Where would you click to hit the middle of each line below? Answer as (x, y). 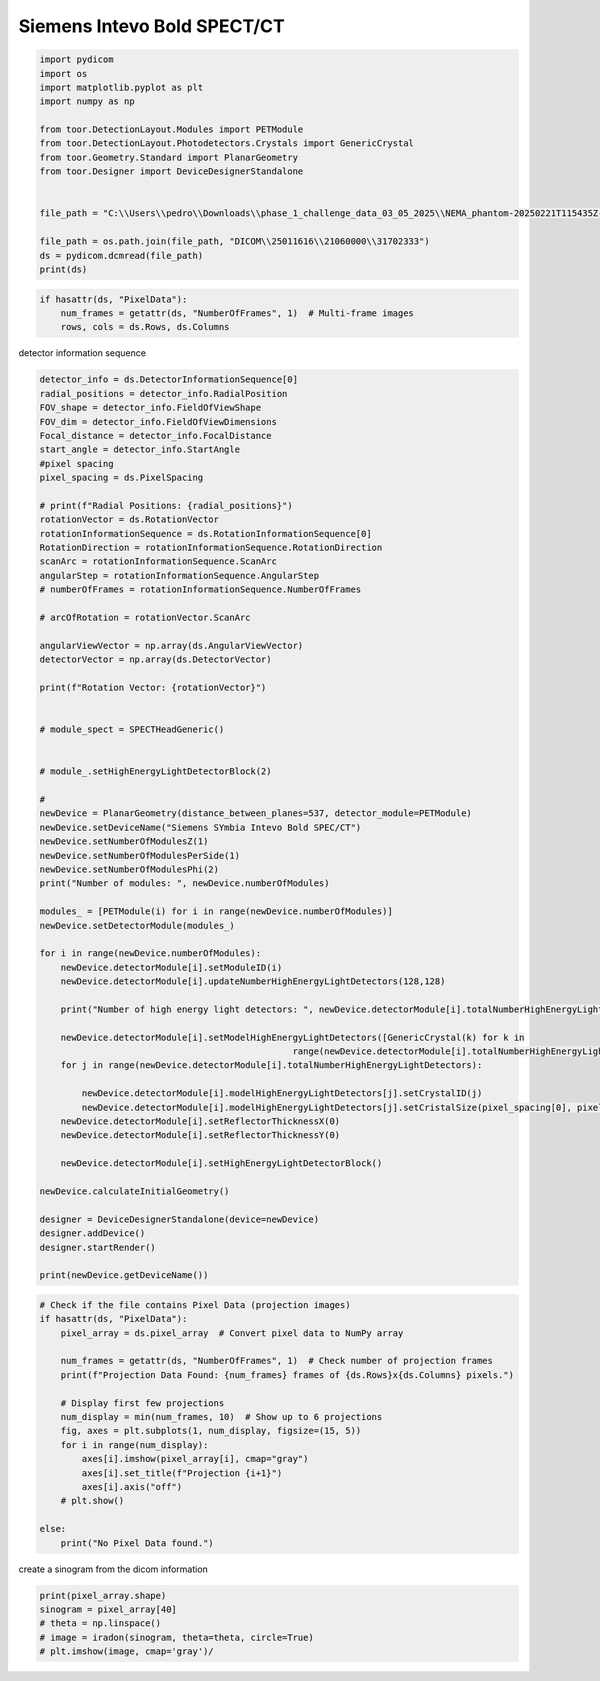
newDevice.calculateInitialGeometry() (134, 1191)
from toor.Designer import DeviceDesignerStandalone (171, 171)
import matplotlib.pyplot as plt (121, 87)
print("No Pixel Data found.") (137, 1543)
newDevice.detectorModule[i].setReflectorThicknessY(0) (200, 1135)
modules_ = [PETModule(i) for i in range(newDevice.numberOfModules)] (216, 911)
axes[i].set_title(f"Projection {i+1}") (182, 1473)
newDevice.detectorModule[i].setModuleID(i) (171, 967)
